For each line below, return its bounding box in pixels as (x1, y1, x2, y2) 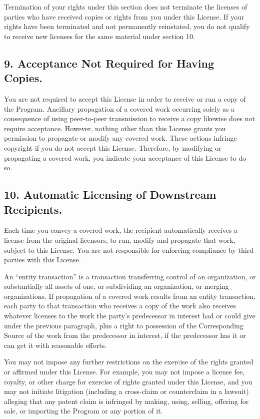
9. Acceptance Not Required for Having (4, 55, 214, 71)
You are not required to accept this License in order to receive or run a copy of (4, 93, 246, 104)
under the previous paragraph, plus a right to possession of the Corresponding (4, 320, 243, 330)
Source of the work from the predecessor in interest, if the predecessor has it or (4, 330, 246, 340)
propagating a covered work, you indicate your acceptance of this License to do (4, 152, 246, 163)
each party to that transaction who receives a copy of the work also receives (4, 300, 236, 311)
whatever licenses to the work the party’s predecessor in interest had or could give (4, 310, 255, 321)
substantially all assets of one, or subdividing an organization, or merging (4, 281, 229, 291)
